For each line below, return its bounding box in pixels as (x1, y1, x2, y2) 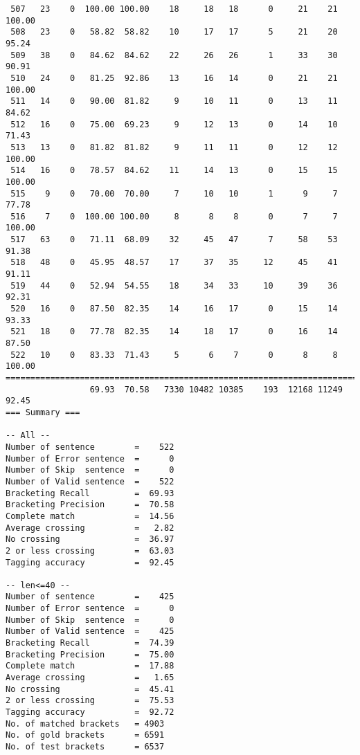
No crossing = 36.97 (6, 534, 174, 545)
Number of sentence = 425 (6, 592, 174, 602)
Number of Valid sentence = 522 (6, 476, 174, 486)
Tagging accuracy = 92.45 (6, 557, 174, 567)
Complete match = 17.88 (6, 661, 174, 671)
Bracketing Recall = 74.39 (6, 638, 174, 648)
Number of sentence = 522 (6, 442, 174, 452)
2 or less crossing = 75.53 (6, 695, 174, 706)
